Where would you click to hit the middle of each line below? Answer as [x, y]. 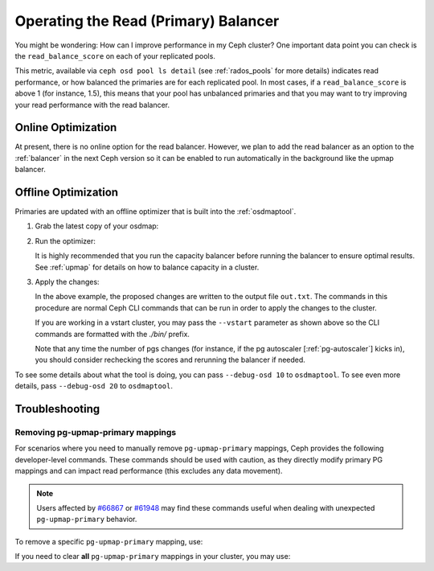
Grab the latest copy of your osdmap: [97, 226]
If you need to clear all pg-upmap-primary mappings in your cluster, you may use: [153, 557]
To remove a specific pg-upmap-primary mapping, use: [109, 541]
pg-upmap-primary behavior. [87, 520]
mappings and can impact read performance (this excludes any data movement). [149, 471]
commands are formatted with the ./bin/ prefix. [113, 334]
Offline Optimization [67, 192]
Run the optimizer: [66, 240]
